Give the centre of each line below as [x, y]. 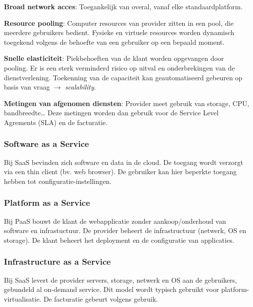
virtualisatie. [23, 298]
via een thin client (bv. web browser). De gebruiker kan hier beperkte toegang [120, 172]
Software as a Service [47, 144]
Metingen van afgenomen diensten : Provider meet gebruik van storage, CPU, [127, 103]
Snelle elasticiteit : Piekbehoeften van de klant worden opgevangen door [114, 58]
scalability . [80, 87]
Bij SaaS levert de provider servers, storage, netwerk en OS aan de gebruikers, [121, 280]
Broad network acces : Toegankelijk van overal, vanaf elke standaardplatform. [123, 6]
